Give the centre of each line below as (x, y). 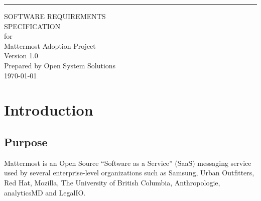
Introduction (49, 110)
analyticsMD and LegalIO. (45, 192)
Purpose (26, 141)
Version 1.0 (21, 56)
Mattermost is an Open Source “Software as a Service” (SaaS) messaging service (128, 163)
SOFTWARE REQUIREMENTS (55, 16)
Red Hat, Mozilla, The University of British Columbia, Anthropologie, (112, 182)
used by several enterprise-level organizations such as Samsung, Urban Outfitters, (129, 173)
